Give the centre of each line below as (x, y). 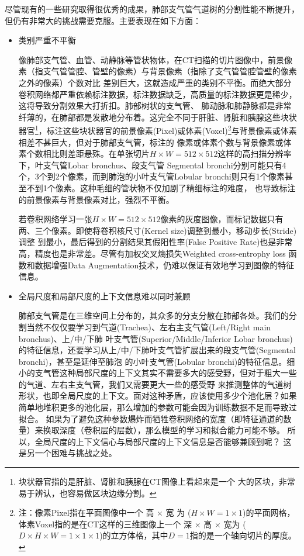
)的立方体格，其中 (134, 535)
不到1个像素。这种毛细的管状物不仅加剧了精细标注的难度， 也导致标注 (161, 187)
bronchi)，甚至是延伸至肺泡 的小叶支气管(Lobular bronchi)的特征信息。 (153, 361)
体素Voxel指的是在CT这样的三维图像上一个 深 (105, 524)
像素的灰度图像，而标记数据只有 (222, 219)
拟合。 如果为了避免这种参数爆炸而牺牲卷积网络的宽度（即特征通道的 (151, 418)
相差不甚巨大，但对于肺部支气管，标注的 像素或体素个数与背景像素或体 (155, 142)
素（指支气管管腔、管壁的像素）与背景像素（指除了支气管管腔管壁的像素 (158, 71)
